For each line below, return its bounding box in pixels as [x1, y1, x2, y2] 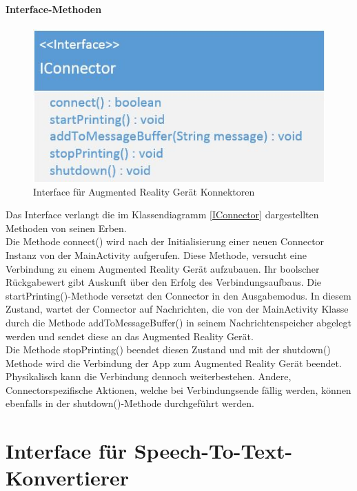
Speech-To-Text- [134, 437, 293, 465]
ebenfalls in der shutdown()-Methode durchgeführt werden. [6, 396, 254, 410]
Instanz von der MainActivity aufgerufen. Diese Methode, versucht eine [6, 247, 307, 262]
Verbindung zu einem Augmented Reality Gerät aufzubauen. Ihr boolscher [6, 261, 320, 275]
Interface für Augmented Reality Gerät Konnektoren [33, 184, 255, 198]
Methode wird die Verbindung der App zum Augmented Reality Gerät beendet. [6, 355, 342, 370]
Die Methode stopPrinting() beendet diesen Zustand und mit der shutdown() [6, 342, 331, 357]
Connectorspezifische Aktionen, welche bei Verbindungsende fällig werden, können [6, 382, 351, 397]
